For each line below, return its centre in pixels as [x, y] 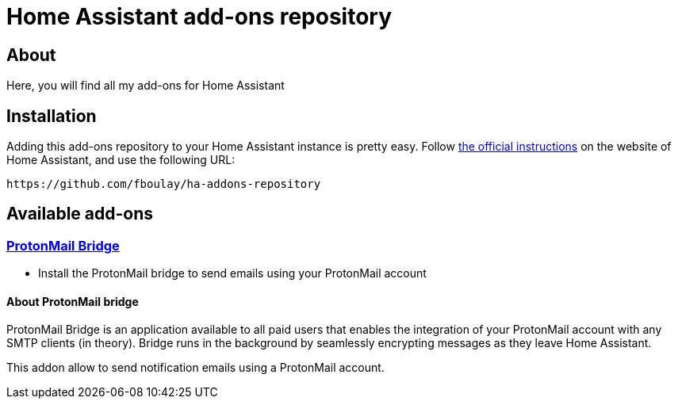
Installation [52, 116]
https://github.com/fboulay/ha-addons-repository [164, 184]
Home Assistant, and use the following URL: [121, 160]
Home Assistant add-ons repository [199, 17]
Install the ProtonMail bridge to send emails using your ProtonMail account [232, 273]
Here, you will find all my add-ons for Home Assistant [146, 86]
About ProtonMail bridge [73, 301]
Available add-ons [80, 214]
